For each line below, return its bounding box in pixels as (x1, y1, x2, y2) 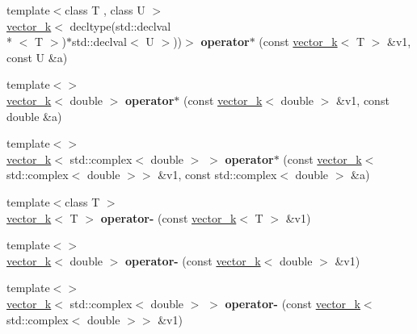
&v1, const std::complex (158, 166, 277, 183)
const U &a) (6, 48, 68, 65)
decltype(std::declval (69, 17, 171, 34)
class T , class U (65, 2, 145, 18)
